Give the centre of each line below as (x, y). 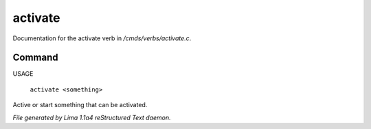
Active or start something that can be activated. (80, 105)
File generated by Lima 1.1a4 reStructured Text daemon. (92, 117)
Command (35, 58)
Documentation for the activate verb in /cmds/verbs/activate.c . (102, 38)
